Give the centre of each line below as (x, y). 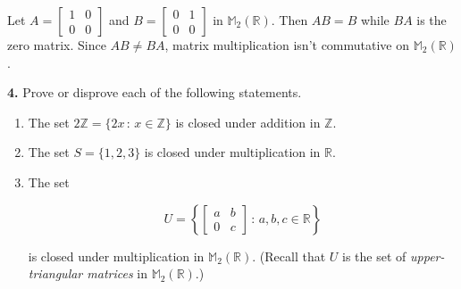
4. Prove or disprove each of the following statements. (155, 92)
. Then (289, 20)
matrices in (117, 273)
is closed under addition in (248, 122)
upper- (427, 256)
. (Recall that (289, 256)
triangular (55, 273)
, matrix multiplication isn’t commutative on (287, 45)
